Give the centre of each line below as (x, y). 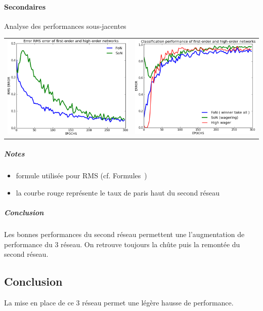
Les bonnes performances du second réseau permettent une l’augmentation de (124, 234)
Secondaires (25, 6)
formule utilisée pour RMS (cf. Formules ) (81, 176)
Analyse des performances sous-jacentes (65, 26)
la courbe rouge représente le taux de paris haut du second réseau (118, 192)
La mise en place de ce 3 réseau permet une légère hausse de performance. (119, 303)
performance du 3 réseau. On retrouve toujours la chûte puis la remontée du (122, 244)
